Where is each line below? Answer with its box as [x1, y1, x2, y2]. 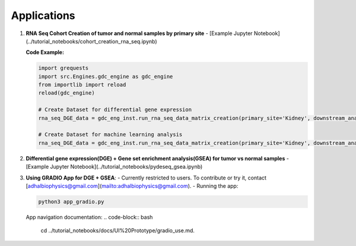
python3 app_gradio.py [38, 198, 104, 205]
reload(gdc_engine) [38, 90, 95, 96]
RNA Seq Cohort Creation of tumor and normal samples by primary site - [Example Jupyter [26, 30, 253, 37]
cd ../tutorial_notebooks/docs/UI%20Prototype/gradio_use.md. [40, 227, 195, 234]
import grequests [38, 65, 89, 71]
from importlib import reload [38, 81, 126, 89]
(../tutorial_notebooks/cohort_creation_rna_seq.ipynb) [26, 37, 157, 45]
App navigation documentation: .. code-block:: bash [26, 213, 153, 220]
